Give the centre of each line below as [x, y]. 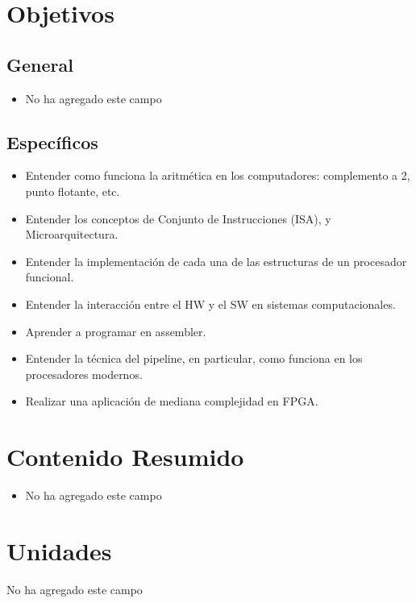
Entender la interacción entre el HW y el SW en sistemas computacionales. [210, 304]
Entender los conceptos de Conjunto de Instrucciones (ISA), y [178, 218]
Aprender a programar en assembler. [116, 331]
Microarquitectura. [72, 234]
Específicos [52, 141]
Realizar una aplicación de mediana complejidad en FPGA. [172, 401]
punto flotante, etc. [73, 191]
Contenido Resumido [125, 457]
